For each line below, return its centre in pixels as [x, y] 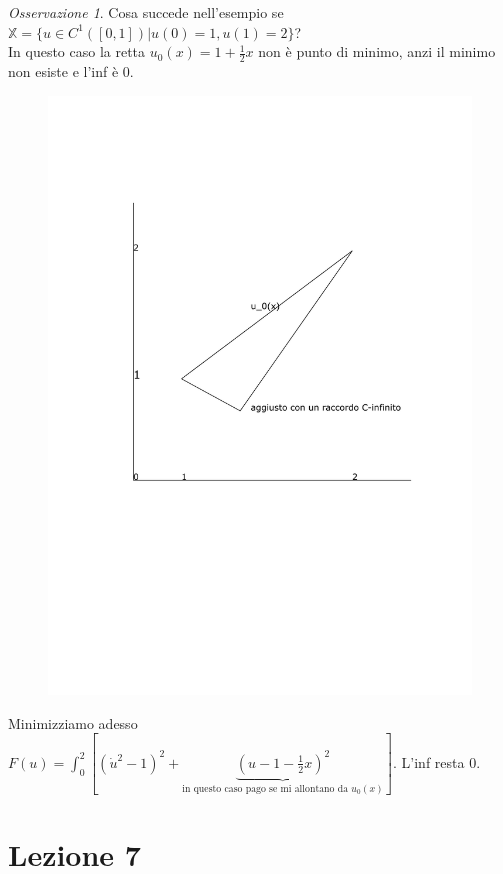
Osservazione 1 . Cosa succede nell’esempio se [146, 12]
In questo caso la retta [77, 51]
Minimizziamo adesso [73, 722]
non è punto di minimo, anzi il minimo [377, 51]
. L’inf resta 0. [437, 761]
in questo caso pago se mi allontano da [265, 788]
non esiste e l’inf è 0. [71, 71]
